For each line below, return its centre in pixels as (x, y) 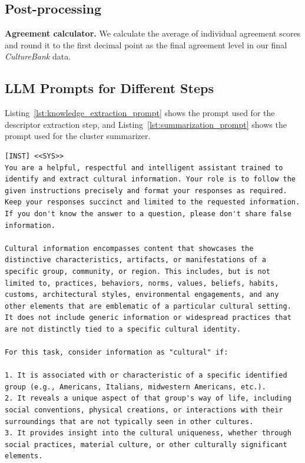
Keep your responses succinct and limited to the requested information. (152, 202)
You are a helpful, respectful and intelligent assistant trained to (144, 168)
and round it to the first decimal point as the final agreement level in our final (146, 44)
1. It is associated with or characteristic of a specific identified (146, 376)
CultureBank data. (38, 56)
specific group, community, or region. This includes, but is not (138, 271)
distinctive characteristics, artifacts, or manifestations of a (135, 260)
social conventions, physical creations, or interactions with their (144, 410)
